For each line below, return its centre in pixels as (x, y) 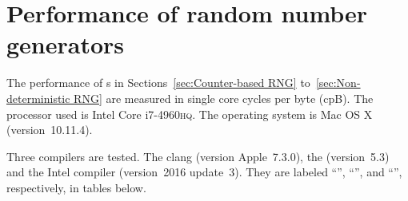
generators (66, 44)
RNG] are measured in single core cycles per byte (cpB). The (224, 98)
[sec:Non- (338, 83)
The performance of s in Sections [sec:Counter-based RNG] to (158, 83)
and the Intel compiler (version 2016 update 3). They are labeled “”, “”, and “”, (204, 172)
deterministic (38, 98)
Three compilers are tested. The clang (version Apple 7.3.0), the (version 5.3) (198, 156)
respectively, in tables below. (76, 187)
